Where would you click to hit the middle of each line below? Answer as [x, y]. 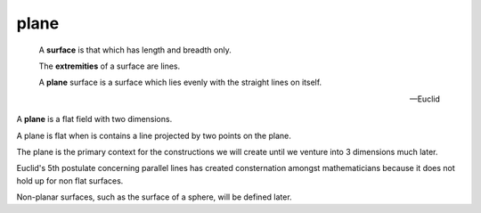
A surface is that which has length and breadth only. [135, 50]
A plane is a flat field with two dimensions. [94, 119]
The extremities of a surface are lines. [110, 66]
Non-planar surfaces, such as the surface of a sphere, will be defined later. [155, 197]
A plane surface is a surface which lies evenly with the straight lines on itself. [180, 82]
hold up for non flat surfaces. [70, 180]
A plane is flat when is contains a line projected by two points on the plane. [154, 135]
